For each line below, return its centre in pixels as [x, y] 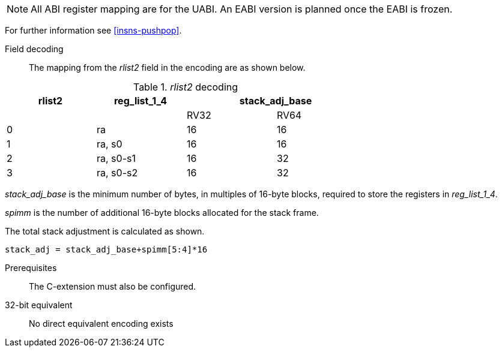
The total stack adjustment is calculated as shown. [105, 231]
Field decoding [34, 49]
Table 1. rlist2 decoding [186, 87]
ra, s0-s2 [117, 173]
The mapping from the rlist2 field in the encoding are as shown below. [167, 67]
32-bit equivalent [39, 305]
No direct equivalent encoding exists [101, 324]
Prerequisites [31, 268]
